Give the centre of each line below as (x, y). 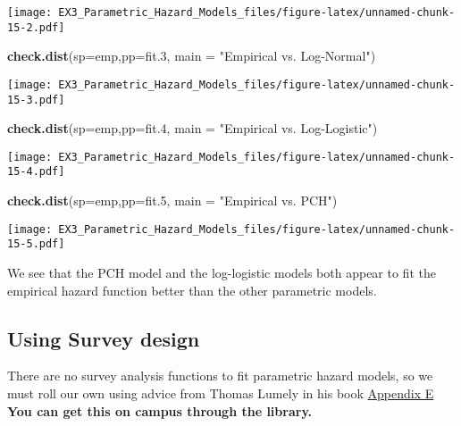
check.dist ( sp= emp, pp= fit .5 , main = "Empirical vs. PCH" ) (172, 200)
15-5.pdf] (36, 244)
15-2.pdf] (36, 27)
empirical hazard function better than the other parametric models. (192, 290)
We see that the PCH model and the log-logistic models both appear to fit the (222, 273)
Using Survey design (104, 338)
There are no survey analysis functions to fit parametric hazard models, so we (220, 376)
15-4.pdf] (36, 172)
